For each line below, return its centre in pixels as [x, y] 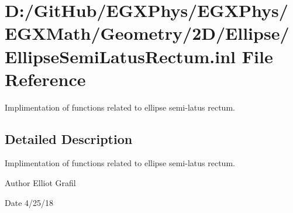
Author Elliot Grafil [40, 183]
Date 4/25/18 [29, 202]
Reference [45, 79]
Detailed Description [69, 138]
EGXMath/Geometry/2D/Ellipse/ [147, 33]
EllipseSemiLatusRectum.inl [120, 56]
